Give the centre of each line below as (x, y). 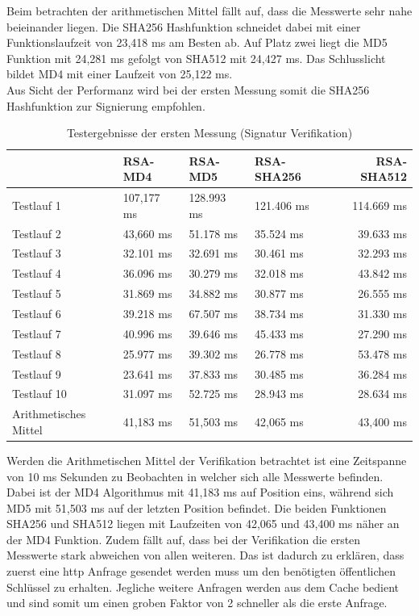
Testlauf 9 (37, 373)
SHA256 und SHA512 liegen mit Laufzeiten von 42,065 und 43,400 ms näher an (203, 524)
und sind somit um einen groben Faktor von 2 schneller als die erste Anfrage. (197, 603)
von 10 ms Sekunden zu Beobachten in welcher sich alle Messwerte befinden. (195, 476)
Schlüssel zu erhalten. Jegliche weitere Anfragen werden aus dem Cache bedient (203, 587)
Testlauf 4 (37, 273)
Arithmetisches (49, 414)
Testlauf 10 (39, 394)
